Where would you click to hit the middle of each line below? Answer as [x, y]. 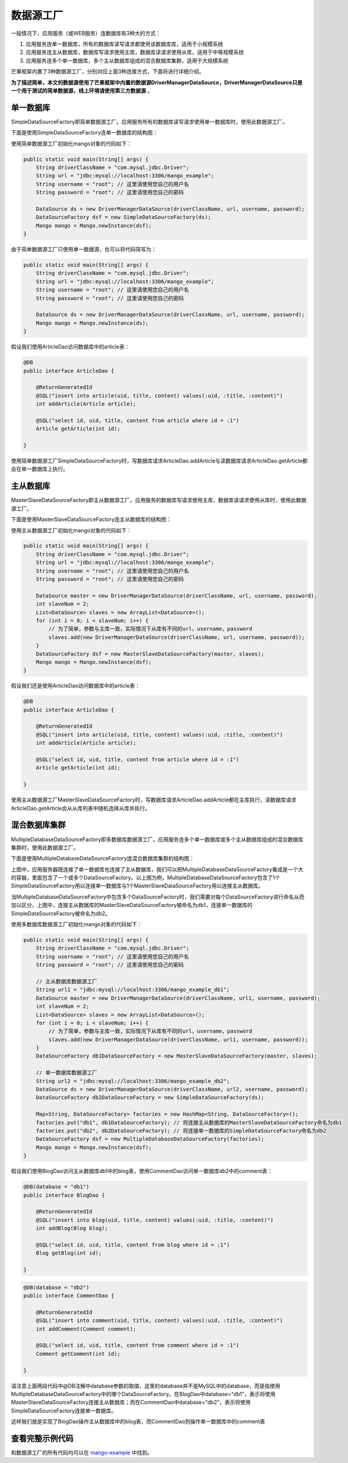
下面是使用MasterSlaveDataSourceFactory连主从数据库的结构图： [91, 519]
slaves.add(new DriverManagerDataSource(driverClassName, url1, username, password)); [178, 1039]
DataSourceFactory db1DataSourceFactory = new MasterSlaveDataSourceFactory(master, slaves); [176, 1056]
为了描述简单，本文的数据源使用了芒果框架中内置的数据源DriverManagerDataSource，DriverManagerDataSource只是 [157, 82]
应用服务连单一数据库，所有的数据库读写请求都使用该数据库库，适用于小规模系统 [124, 44]
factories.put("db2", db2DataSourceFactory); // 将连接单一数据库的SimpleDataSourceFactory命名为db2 [181, 1130]
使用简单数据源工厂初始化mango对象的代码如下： [71, 143]
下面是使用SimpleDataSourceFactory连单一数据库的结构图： [84, 133]
